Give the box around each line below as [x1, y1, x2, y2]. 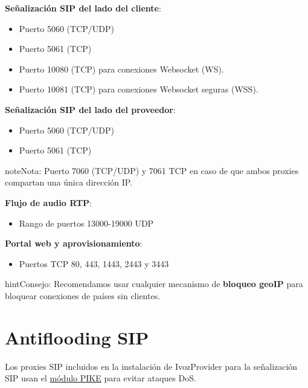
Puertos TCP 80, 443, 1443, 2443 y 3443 [19, 257, 169, 270]
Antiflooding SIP [5, 325, 149, 349]
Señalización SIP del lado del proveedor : [5, 103, 176, 115]
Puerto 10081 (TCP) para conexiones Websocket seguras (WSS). [19, 83, 258, 95]
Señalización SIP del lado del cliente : [5, 2, 161, 14]
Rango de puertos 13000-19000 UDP [19, 216, 154, 229]
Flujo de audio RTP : [5, 196, 92, 209]
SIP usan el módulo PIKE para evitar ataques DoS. [5, 372, 196, 384]
